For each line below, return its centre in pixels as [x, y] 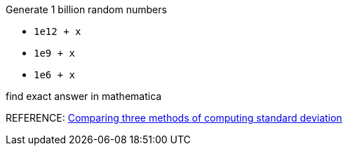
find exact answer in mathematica [84, 96]
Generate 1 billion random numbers [86, 9]
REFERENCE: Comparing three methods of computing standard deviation [174, 118]
